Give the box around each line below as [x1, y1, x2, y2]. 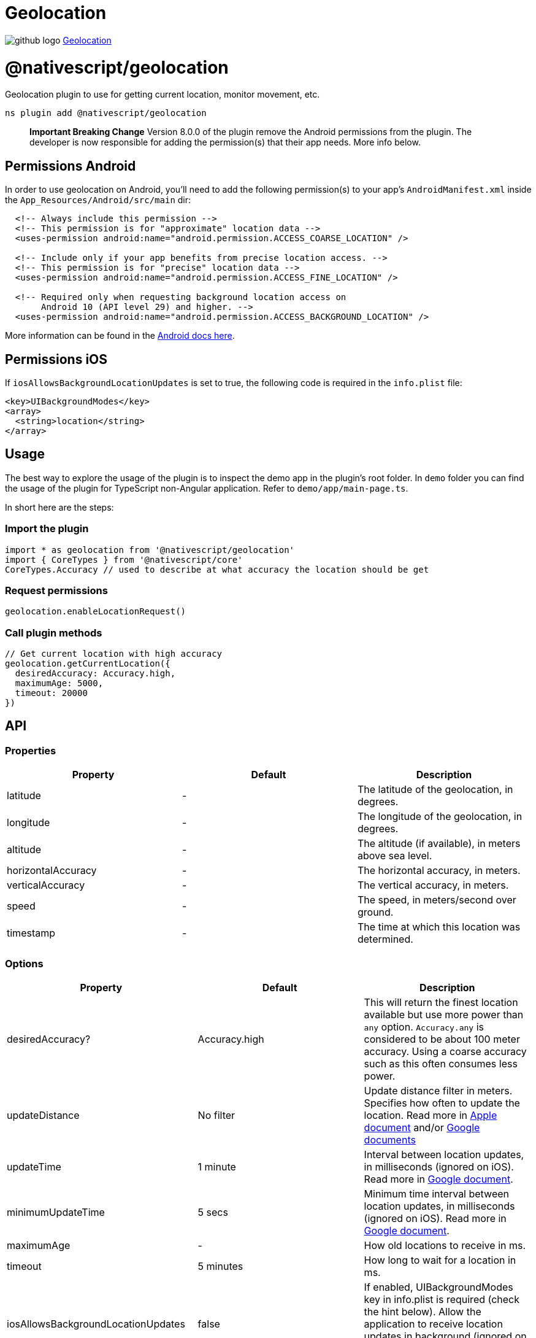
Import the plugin [5, 522, 89, 535]
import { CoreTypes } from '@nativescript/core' [5, 554, 243, 565]
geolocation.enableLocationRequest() [5, 606, 186, 617]
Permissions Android [5, 158, 136, 174]
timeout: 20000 [15, 688, 88, 698]
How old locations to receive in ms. [364, 1239, 526, 1251]
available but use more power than [364, 1008, 524, 1021]
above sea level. [357, 849, 432, 862]
